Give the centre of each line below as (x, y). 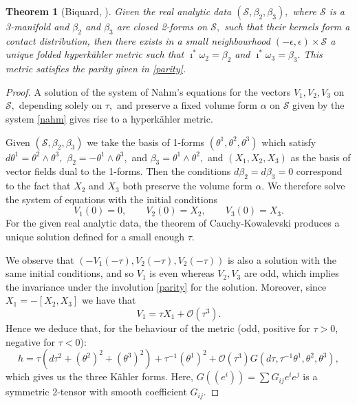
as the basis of (321, 157)
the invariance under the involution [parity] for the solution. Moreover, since (166, 286)
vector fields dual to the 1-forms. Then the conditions (118, 171)
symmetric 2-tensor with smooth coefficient (96, 392)
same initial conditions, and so (70, 273)
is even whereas (182, 273)
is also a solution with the (282, 259)
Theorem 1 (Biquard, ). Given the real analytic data (119, 11)
